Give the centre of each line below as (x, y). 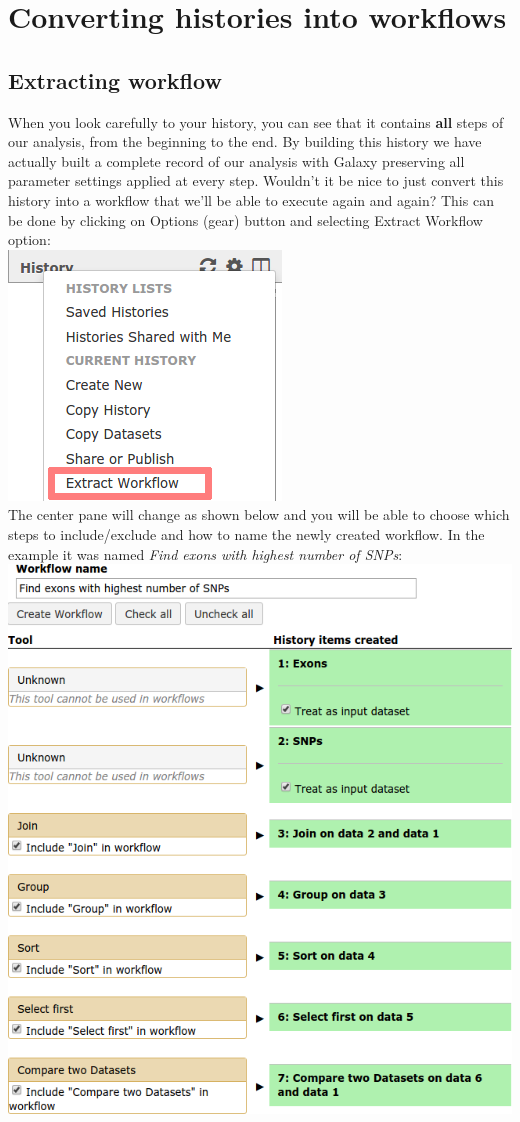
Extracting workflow (115, 79)
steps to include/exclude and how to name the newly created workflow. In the (246, 533)
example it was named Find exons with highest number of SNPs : (205, 553)
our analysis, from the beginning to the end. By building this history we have (245, 141)
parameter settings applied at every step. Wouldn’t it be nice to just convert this (256, 180)
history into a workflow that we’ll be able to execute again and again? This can (251, 199)
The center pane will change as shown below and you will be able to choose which (259, 514)
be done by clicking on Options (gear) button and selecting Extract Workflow (245, 219)
